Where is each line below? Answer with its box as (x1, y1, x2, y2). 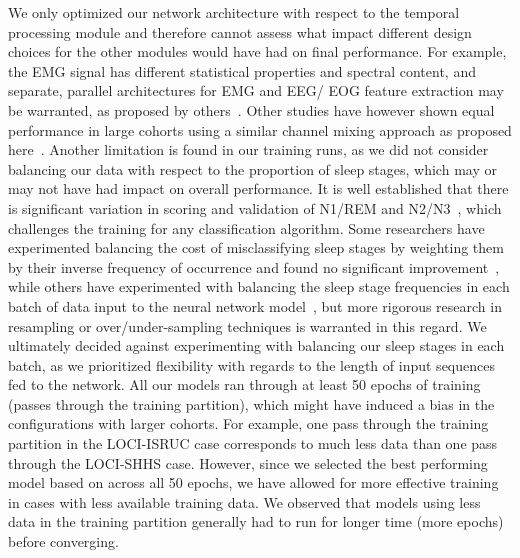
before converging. (8, 531, 119, 552)
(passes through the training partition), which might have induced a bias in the (8, 393, 495, 414)
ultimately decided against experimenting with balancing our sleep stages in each (8, 335, 505, 356)
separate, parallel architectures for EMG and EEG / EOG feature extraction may (8, 80, 504, 101)
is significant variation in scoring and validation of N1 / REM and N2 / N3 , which (8, 197, 502, 218)
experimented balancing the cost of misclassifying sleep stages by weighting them (8, 237, 504, 258)
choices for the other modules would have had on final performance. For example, (8, 41, 507, 62)
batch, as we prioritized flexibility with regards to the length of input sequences (8, 354, 495, 375)
